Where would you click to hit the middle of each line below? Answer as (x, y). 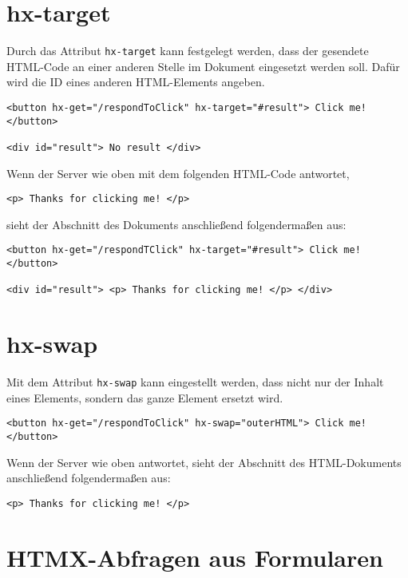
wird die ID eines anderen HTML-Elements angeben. (136, 82)
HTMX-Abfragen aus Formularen (195, 557)
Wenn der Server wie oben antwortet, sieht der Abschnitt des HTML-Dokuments (204, 462)
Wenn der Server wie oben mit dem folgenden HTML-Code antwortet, (178, 173)
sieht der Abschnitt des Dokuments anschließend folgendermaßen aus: (176, 224)
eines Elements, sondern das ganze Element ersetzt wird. (145, 397)
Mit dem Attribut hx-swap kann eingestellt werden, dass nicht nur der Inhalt (195, 382)
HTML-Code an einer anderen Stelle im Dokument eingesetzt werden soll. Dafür (203, 66)
